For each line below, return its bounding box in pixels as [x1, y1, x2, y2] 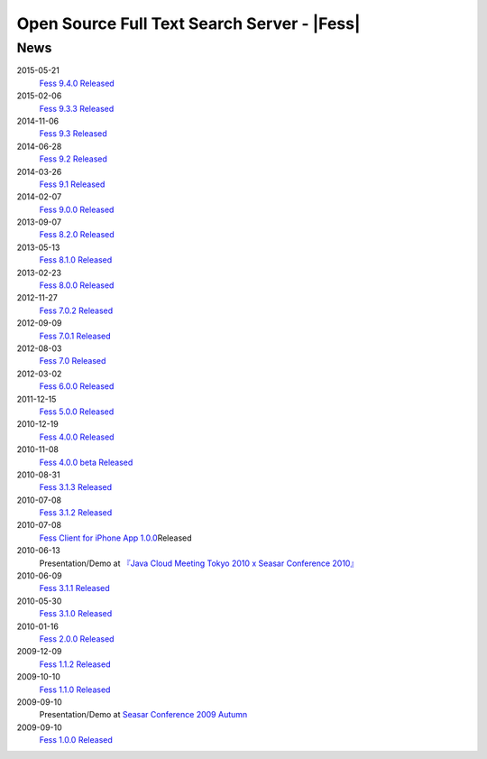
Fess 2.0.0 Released [39, 633, 115, 644]
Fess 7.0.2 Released [39, 305, 114, 316]
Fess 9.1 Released [39, 179, 106, 190]
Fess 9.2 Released [39, 153, 108, 164]
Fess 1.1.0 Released [39, 684, 111, 695]
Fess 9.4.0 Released [39, 78, 115, 88]
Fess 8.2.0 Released [39, 229, 115, 240]
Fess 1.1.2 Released [39, 659, 111, 670]
